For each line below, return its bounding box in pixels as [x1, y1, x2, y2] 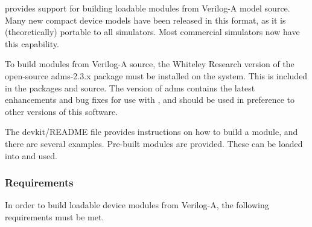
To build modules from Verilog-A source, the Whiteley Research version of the [5, 58, 294, 70]
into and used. [5, 149, 57, 162]
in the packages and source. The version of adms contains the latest [5, 81, 255, 94]
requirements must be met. [5, 210, 104, 223]
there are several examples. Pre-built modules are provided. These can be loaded [5, 137, 303, 150]
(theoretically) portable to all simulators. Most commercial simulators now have [5, 25, 300, 38]
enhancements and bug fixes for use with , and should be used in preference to [5, 93, 295, 106]
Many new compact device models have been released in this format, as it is [5, 13, 286, 26]
